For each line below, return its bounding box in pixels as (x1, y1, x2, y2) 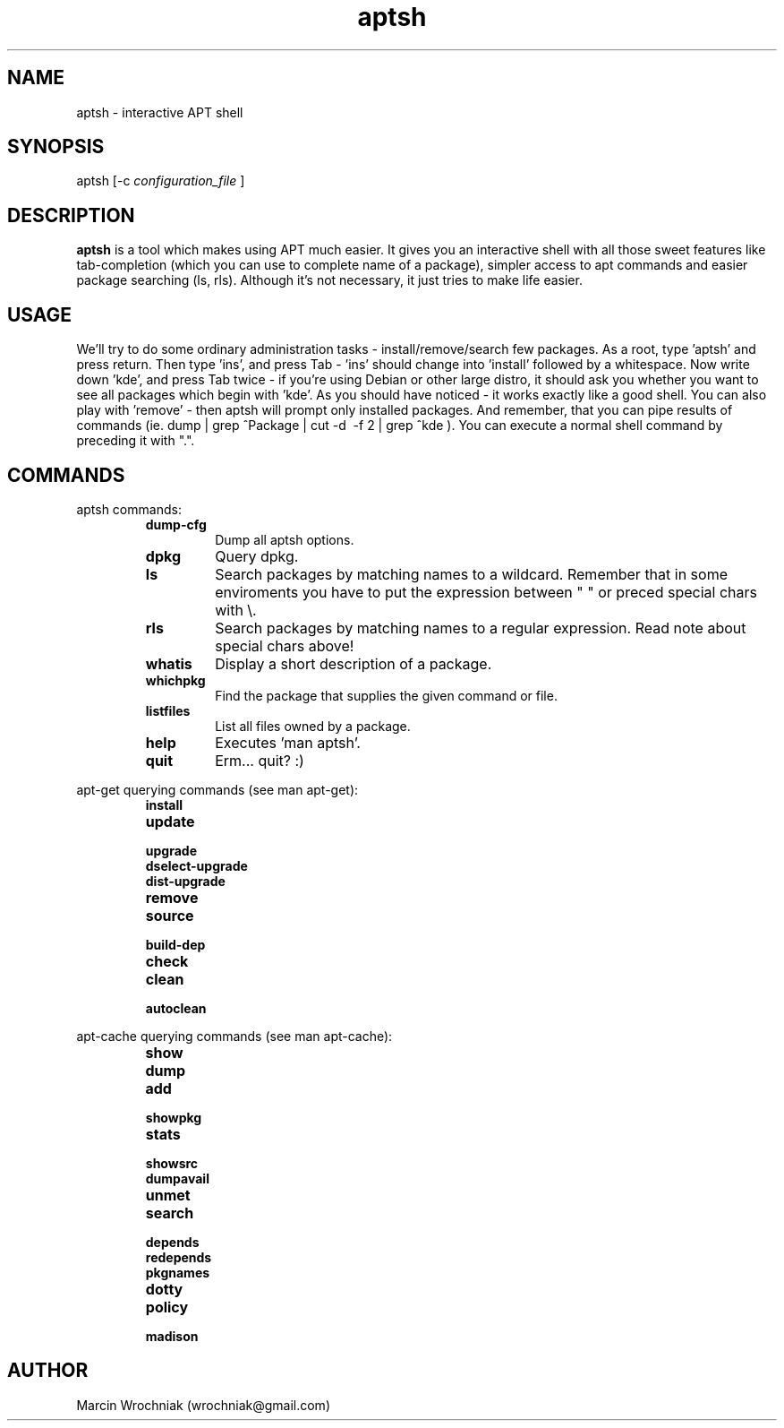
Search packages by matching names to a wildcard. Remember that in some (215, 564, 728, 583)
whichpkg (145, 672, 206, 688)
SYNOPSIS (7, 135, 105, 159)
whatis (145, 654, 192, 673)
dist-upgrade (145, 873, 226, 889)
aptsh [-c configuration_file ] (76, 173, 245, 189)
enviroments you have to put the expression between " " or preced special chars (215, 582, 757, 601)
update (145, 812, 195, 830)
